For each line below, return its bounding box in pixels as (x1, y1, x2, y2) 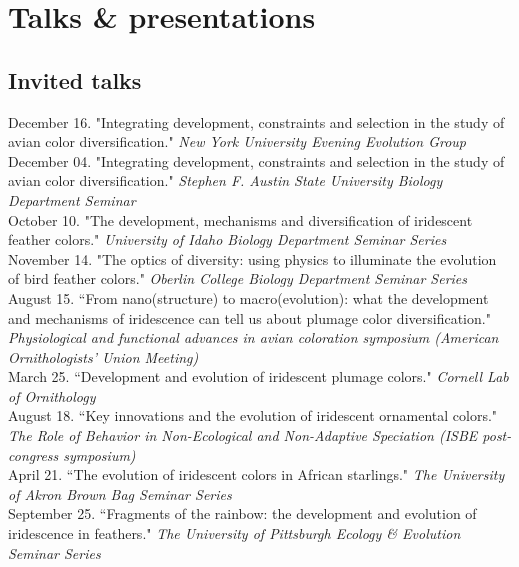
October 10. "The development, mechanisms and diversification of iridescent (8, 209, 473, 230)
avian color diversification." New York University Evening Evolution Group (8, 131, 467, 152)
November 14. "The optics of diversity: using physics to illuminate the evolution (8, 248, 497, 269)
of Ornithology (8, 385, 96, 406)
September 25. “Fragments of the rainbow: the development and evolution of (8, 503, 477, 524)
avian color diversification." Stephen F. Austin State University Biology (8, 170, 443, 191)
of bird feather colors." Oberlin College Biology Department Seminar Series (8, 268, 468, 289)
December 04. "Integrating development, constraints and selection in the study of (8, 150, 505, 171)
